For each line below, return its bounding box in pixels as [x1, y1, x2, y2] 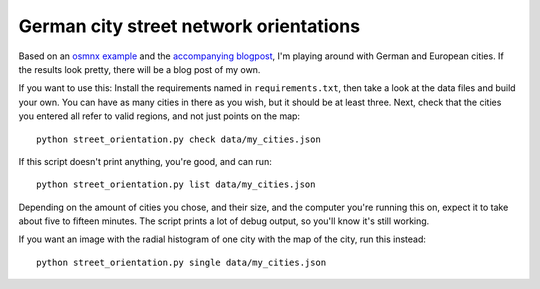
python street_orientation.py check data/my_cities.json [36, 133, 322, 145]
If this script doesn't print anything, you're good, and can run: [18, 155, 272, 167]
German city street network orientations [18, 15, 360, 37]
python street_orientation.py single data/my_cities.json [36, 256, 327, 268]
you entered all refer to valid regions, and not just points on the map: [18, 110, 300, 122]
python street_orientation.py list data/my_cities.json [36, 179, 316, 190]
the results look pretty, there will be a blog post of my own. [18, 63, 261, 75]
